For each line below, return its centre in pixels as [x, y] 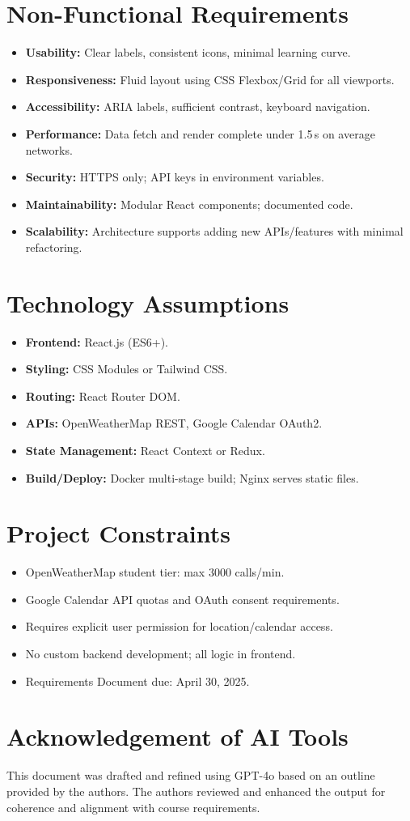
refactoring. [54, 247]
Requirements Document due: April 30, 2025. [137, 681]
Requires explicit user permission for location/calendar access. [179, 626]
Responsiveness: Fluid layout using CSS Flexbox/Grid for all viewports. [210, 79]
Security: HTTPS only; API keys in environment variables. [175, 177]
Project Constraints [118, 533]
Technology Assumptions [148, 302]
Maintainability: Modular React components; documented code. [189, 204]
